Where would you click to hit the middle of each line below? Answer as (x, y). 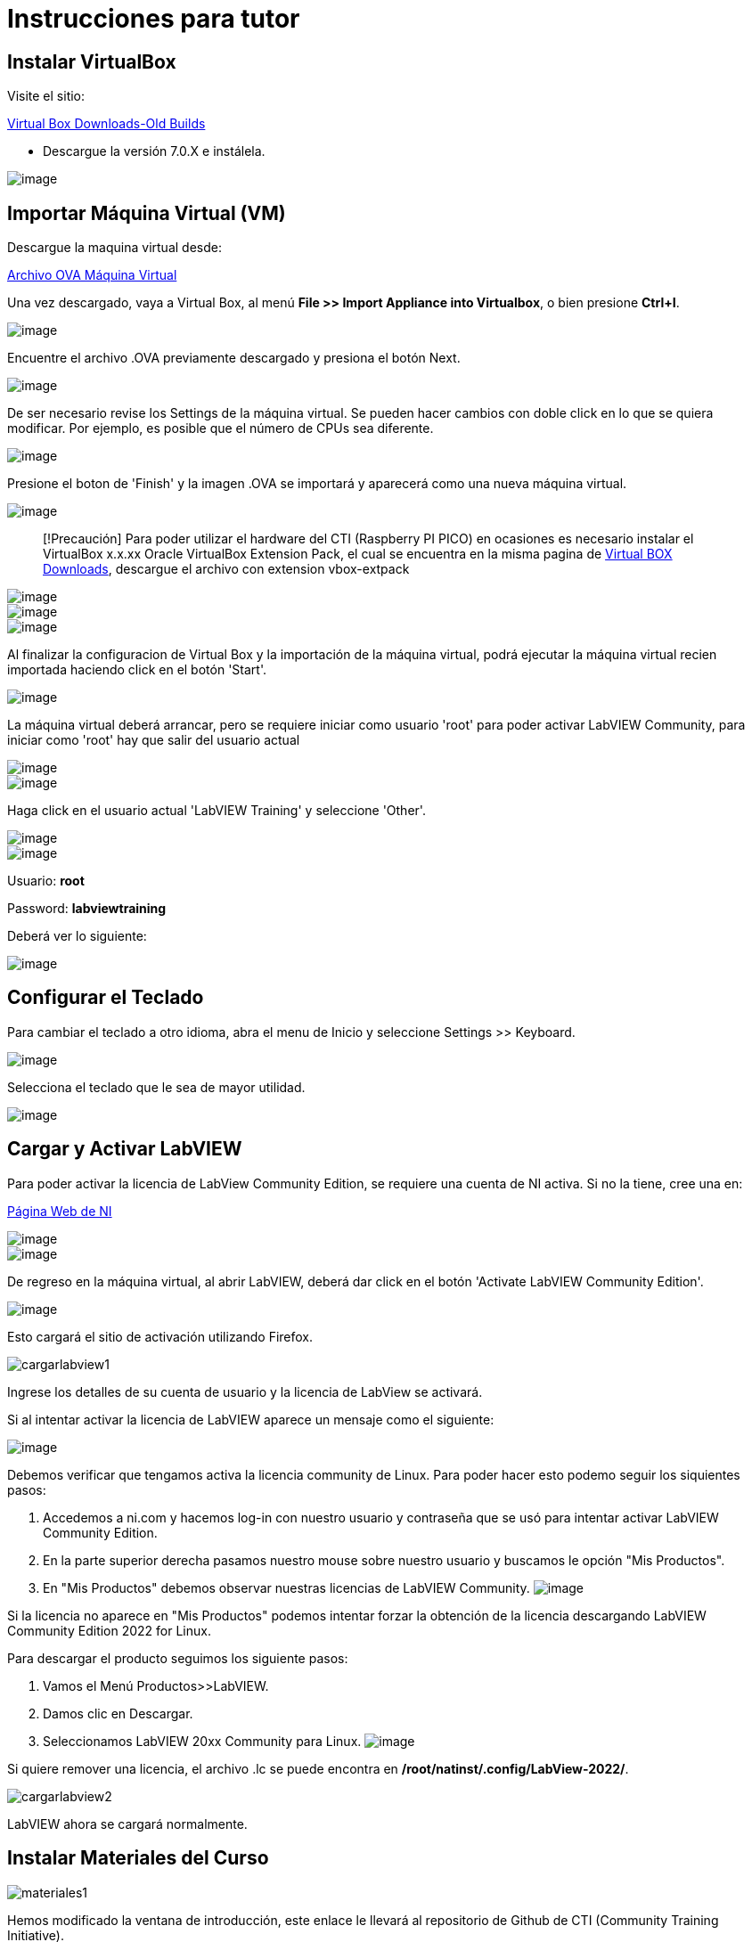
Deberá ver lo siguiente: (77, 936)
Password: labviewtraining (87, 909)
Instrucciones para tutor (154, 19)
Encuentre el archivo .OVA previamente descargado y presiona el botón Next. (234, 358)
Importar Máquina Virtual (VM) (147, 213)
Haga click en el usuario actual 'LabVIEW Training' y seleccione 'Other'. (217, 811)
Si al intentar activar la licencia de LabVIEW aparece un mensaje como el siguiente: (251, 1419)
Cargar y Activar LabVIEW (125, 1149)
